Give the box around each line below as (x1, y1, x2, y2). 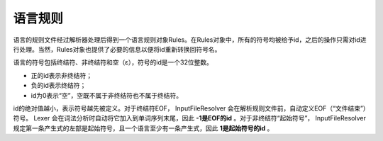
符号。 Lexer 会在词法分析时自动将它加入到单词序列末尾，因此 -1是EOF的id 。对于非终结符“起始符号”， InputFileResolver (13, 114, 367, 123)
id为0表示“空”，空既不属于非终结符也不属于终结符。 (30, 91, 183, 99)
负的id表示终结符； (30, 81, 87, 90)
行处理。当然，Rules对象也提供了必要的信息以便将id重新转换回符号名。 (13, 45, 221, 53)
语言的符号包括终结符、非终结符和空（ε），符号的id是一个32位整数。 (13, 58, 213, 67)
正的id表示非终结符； (30, 71, 92, 79)
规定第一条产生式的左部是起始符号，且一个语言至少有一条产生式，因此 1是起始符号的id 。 (13, 124, 274, 132)
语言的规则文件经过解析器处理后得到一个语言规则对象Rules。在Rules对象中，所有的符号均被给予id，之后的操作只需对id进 (13, 35, 367, 44)
